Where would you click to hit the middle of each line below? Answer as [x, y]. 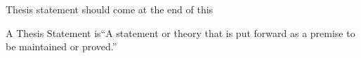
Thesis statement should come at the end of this [110, 9]
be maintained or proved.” [61, 46]
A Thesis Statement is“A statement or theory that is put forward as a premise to [180, 32]
